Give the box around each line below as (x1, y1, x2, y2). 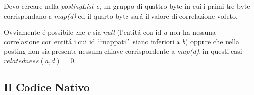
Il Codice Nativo (4, 79, 90, 94)
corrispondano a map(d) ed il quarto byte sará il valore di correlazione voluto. (4, 10, 238, 20)
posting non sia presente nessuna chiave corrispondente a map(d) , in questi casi (4, 46, 242, 56)
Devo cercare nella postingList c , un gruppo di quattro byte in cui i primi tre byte (4, 1, 250, 11)
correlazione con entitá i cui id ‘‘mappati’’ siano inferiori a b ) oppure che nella (4, 36, 240, 46)
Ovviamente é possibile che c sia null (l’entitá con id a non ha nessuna (4, 27, 216, 37)
